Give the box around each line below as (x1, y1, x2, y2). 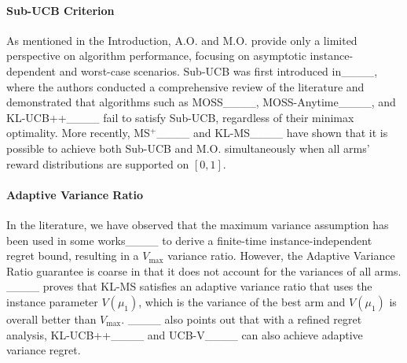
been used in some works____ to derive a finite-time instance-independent (6, 232, 372, 248)
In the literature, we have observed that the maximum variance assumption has (6, 216, 389, 232)
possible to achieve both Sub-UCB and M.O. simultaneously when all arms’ (6, 139, 370, 156)
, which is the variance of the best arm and (138, 293, 346, 309)
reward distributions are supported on (6, 155, 189, 172)
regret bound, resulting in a (6, 247, 139, 264)
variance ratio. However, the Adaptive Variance (167, 247, 395, 264)
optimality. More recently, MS (6, 124, 150, 141)
